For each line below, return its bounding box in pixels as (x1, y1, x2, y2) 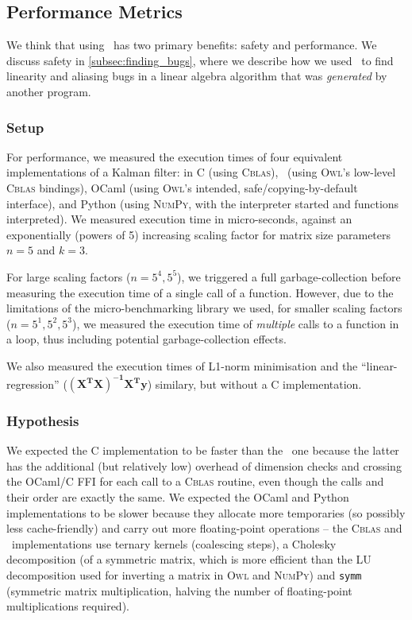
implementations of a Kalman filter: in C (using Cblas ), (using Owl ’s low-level (6, 164, 396, 180)
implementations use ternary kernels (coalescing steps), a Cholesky (11, 535, 337, 552)
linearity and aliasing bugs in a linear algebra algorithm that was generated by (6, 68, 387, 84)
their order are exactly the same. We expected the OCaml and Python (6, 489, 349, 506)
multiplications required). (6, 598, 129, 614)
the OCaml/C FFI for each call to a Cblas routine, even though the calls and (6, 473, 384, 490)
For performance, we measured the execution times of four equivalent (6, 148, 343, 165)
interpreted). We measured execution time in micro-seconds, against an (6, 211, 352, 227)
